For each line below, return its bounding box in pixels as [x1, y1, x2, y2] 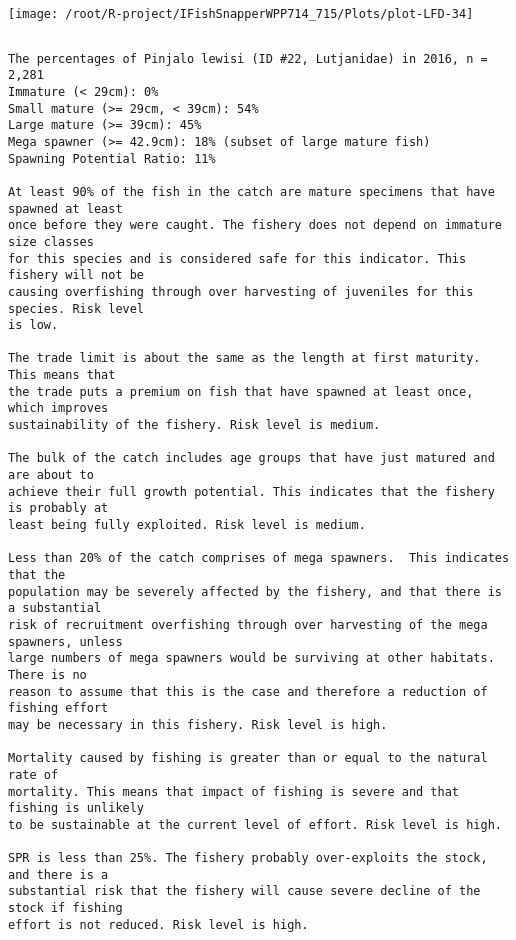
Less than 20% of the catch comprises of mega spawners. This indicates [8, 551, 510, 566]
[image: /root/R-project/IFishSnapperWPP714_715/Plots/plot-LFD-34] [8, 7, 474, 21]
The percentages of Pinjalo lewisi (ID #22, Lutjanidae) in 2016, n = [8, 51, 488, 66]
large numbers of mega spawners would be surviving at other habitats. [8, 651, 495, 666]
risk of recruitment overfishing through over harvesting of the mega [8, 617, 488, 632]
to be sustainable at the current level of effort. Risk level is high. [8, 817, 502, 832]
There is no [8, 667, 87, 682]
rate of [8, 767, 59, 782]
